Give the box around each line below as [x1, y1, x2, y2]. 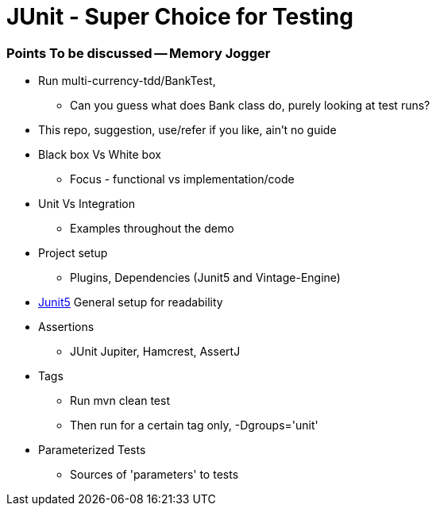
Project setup [38, 246, 108, 260]
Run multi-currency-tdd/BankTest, [38, 74, 216, 88]
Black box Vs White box [38, 148, 161, 162]
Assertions [38, 320, 95, 334]
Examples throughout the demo [70, 221, 234, 236]
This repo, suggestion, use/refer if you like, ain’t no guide [38, 123, 337, 137]
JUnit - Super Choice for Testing [6, 3, 353, 30]
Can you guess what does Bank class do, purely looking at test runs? [70, 98, 430, 113]
